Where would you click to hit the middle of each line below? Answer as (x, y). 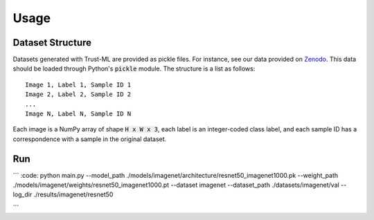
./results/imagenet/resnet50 (73, 194)
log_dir (23, 194)
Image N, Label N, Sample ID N (78, 114)
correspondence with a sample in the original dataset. (90, 139)
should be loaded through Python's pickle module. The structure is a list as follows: (134, 68)
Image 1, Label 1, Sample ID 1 (78, 84)
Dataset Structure (52, 43)
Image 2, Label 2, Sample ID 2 (78, 94)
